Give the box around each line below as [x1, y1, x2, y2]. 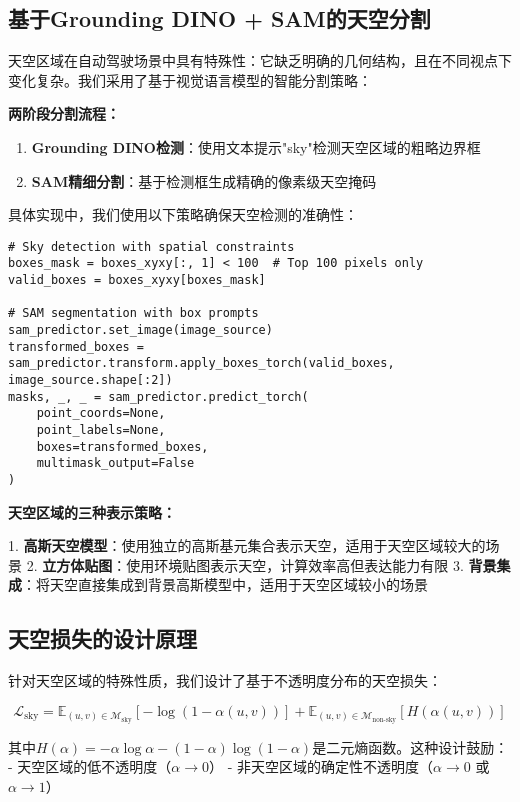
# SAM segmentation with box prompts [8, 306, 259, 321]
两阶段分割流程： [8, 103, 120, 124]
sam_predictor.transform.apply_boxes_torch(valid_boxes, [8, 356, 395, 371]
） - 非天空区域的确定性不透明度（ [209, 756, 434, 777]
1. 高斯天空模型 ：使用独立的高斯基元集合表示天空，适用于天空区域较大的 [8, 535, 486, 556]
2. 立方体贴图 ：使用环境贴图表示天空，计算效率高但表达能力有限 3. [26, 554, 464, 575]
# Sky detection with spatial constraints [8, 239, 295, 254]
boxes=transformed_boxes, [36, 439, 209, 454]
